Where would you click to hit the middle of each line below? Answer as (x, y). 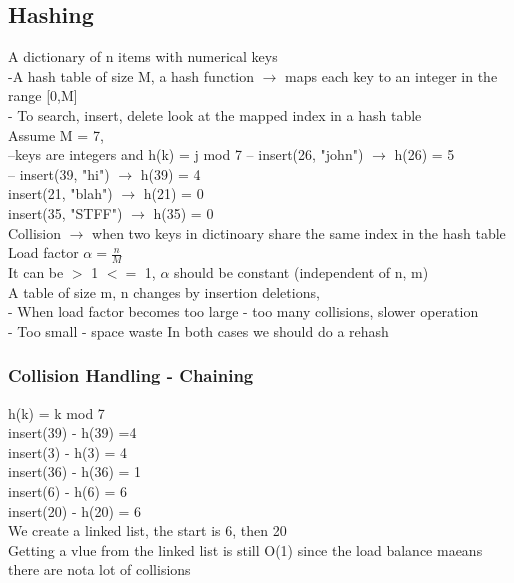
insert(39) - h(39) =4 (72, 432)
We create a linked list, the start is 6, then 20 (147, 530)
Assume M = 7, (56, 134)
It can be (36, 271)
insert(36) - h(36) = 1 (75, 471)
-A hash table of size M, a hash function (131, 75)
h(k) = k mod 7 (56, 412)
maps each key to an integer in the (391, 75)
